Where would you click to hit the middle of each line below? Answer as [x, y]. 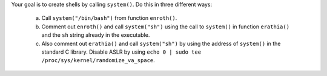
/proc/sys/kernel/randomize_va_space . [98, 60]
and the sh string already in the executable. [96, 35]
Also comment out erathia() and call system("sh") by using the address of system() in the [161, 43]
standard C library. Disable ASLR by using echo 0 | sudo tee [121, 52]
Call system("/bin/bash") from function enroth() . [109, 18]
